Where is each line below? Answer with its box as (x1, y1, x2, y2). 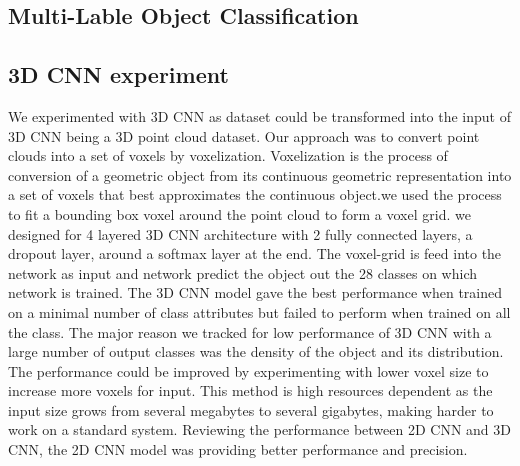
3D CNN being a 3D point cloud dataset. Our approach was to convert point (8, 125, 480, 146)
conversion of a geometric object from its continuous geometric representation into (8, 164, 512, 185)
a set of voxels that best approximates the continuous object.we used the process (8, 184, 502, 205)
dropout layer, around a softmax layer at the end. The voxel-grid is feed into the (8, 243, 502, 264)
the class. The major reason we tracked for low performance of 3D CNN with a (8, 321, 492, 342)
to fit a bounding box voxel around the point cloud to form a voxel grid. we (8, 203, 471, 224)
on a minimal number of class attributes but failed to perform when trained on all (8, 301, 511, 322)
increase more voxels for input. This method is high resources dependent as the (8, 380, 493, 401)
